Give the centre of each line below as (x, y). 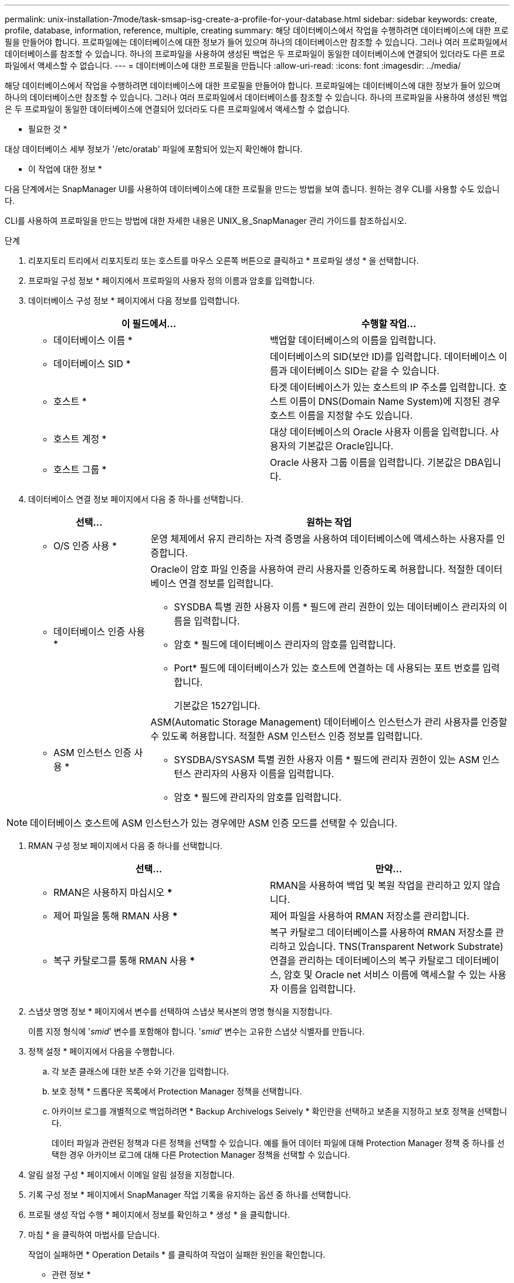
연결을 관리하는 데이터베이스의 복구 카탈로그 (362, 960)
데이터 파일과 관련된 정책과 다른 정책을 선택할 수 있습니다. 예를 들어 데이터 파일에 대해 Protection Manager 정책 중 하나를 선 (278, 1143)
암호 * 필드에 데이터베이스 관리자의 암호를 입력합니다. (285, 644)
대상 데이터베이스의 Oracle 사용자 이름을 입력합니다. (379, 432)
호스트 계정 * (80, 439)
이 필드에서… (149, 324)
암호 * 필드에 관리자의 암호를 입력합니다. (258, 797)
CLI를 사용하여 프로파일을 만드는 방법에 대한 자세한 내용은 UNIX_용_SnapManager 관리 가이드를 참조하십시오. (206, 221)
